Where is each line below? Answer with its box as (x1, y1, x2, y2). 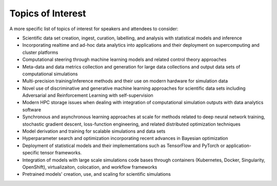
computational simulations (22, 71, 78, 77)
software (22, 107, 41, 113)
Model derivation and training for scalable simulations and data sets (22, 128, 166, 134)
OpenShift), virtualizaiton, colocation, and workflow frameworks (22, 164, 157, 170)
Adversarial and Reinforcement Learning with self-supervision (22, 92, 153, 98)
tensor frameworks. (40, 150, 82, 156)
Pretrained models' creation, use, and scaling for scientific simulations (22, 171, 171, 177)
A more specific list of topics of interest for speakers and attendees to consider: (9, 26, 179, 32)
